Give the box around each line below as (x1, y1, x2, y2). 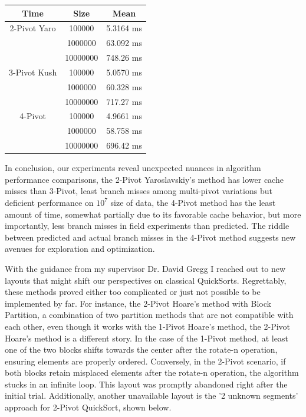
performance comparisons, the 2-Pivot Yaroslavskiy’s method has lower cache (5, 173, 284, 185)
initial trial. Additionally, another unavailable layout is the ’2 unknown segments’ (5, 389, 298, 402)
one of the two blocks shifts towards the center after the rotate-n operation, (5, 343, 278, 356)
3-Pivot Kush (9, 65, 57, 78)
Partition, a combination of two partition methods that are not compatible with (5, 308, 294, 321)
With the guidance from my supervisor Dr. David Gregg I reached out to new (5, 262, 286, 274)
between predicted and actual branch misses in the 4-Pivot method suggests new (5, 231, 296, 243)
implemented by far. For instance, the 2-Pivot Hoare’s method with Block (5, 297, 271, 309)
